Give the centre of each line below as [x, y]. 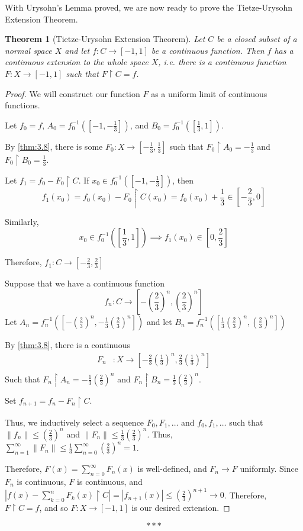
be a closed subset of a [257, 39]
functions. [22, 105]
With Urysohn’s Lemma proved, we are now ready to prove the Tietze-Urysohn [149, 7]
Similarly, [22, 221]
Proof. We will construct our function [72, 93]
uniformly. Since [269, 469]
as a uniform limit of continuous [209, 93]
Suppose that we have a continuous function [85, 283]
